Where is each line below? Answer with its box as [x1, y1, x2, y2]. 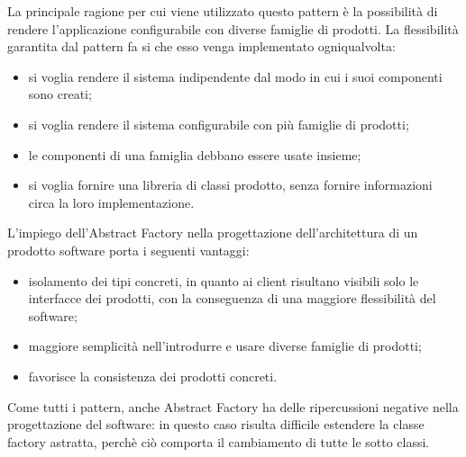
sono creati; [28, 85, 92, 103]
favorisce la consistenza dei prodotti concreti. [28, 366, 278, 385]
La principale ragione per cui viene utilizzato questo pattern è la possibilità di [7, 2, 438, 20]
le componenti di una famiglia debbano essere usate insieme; [28, 145, 361, 164]
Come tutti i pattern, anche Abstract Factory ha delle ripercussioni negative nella [7, 397, 459, 416]
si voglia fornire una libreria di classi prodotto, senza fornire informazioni [28, 175, 433, 194]
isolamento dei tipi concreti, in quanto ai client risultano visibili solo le [28, 271, 419, 290]
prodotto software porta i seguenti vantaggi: [7, 240, 250, 259]
